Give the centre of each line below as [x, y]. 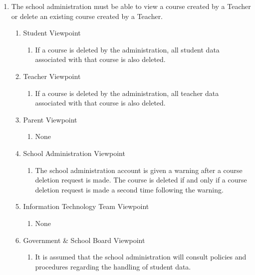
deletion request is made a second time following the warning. [129, 189]
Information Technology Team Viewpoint [86, 206]
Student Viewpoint [52, 33]
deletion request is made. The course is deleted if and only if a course [141, 180]
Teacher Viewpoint [52, 76]
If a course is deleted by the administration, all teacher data [127, 93]
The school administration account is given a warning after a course [139, 170]
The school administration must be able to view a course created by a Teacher [131, 6]
